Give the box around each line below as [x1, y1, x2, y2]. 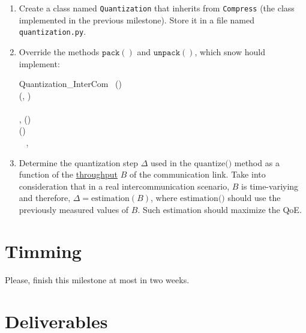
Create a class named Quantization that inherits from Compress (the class [19, 2, 295, 14]
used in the [151, 156, 191, 169]
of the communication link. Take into [129, 168, 266, 181]
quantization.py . [19, 25, 86, 38]
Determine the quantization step [19, 156, 139, 169]
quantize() [194, 159, 232, 168]
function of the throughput [19, 168, 118, 181]
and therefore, [19, 191, 71, 204]
